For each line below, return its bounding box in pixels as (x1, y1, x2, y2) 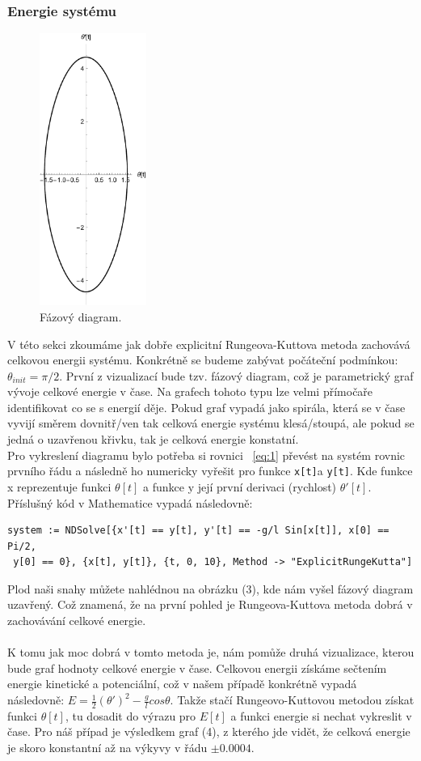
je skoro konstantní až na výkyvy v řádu (7, 739, 208, 756)
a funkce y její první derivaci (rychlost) (143, 478, 337, 495)
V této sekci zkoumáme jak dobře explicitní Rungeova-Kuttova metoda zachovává (7, 335, 410, 352)
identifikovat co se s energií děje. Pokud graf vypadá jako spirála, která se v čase (7, 398, 406, 415)
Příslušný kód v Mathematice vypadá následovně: (7, 494, 253, 511)
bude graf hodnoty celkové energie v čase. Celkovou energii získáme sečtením (7, 659, 387, 676)
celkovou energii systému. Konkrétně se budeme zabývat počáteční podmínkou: (7, 351, 398, 368)
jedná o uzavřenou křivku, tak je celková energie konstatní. (7, 431, 299, 448)
